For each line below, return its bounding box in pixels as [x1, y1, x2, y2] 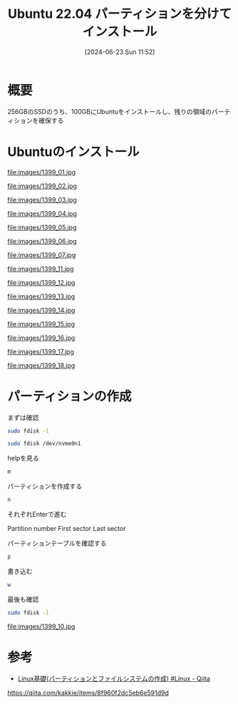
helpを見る [7, 454, 39, 462]
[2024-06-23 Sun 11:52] [84, 47, 155, 56]
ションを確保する [13, 116, 64, 125]
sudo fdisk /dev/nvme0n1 [7, 440, 81, 447]
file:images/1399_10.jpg [7, 622, 76, 631]
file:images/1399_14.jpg [7, 306, 76, 314]
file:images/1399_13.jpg [7, 292, 76, 301]
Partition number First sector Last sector [7, 524, 126, 533]
